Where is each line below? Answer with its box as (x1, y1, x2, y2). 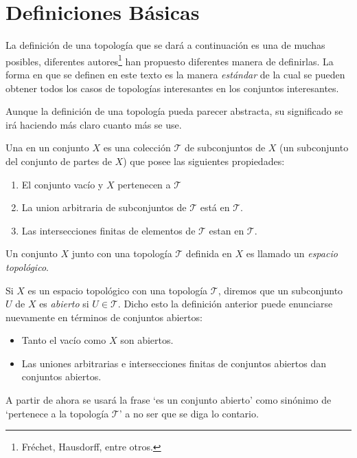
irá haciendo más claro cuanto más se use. (5, 117, 182, 131)
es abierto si (39, 296, 89, 311)
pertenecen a (117, 177, 171, 191)
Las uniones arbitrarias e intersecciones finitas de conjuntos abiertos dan (21, 356, 326, 370)
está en (200, 200, 230, 215)
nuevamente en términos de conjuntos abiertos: (5, 309, 203, 324)
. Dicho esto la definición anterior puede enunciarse (117, 296, 333, 311)
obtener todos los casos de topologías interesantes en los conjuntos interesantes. (5, 80, 339, 95)
